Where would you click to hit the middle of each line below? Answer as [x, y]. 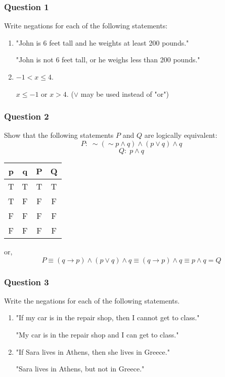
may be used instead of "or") [125, 93]
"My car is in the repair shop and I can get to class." [97, 334]
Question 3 [27, 281]
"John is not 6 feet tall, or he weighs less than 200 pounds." [108, 60]
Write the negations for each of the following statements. [92, 300]
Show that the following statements [59, 135]
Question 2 [27, 116]
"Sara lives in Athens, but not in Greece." [80, 369]
